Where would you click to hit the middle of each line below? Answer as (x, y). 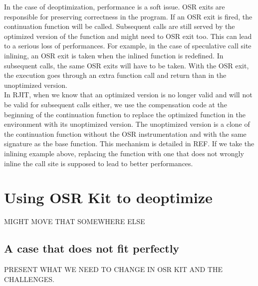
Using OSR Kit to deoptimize (108, 197)
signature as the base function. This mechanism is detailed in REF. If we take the (129, 143)
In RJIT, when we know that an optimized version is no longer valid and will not (128, 95)
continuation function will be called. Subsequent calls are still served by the (120, 26)
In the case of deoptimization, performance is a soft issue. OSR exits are (115, 6)
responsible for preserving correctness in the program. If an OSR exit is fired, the (128, 16)
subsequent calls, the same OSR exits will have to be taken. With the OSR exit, (127, 65)
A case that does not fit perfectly (92, 248)
